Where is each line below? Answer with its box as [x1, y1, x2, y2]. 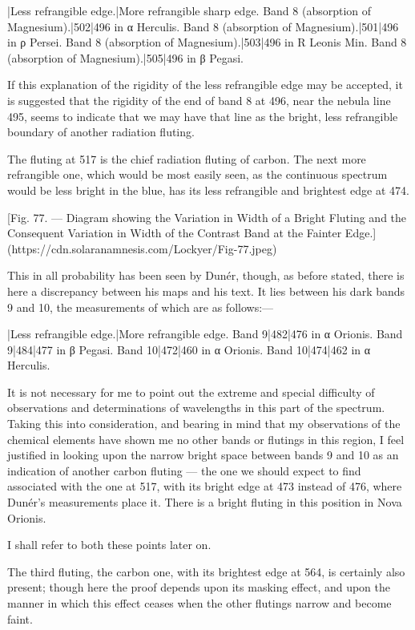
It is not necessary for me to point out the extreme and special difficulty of [7, 383, 375, 400]
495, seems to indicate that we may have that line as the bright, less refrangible [7, 107, 398, 124]
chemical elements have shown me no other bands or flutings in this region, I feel [7, 430, 405, 447]
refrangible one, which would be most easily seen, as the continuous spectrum [7, 166, 388, 183]
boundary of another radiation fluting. [7, 123, 195, 140]
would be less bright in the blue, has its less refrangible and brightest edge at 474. [7, 181, 409, 198]
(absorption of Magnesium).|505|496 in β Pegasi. [7, 49, 244, 66]
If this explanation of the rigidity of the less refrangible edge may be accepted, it [7, 76, 403, 93]
